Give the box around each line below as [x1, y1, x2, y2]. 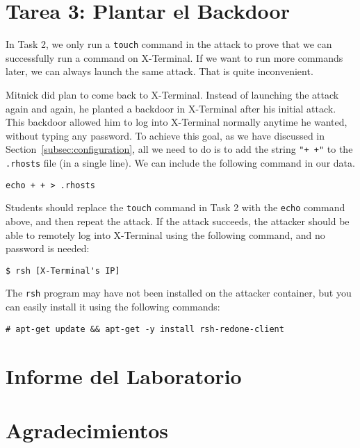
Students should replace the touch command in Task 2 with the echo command [6, 200, 345, 215]
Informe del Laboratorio [6, 361, 242, 390]
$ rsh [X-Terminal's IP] [6, 265, 120, 276]
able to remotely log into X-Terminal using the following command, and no [6, 227, 325, 242]
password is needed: [6, 241, 90, 256]
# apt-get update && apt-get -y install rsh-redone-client [6, 324, 284, 334]
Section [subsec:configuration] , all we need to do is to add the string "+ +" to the [6, 142, 353, 156]
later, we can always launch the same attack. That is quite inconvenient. [6, 64, 313, 78]
